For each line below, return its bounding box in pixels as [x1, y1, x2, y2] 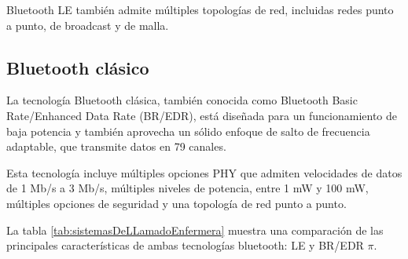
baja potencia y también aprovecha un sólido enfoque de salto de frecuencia [6, 122, 370, 139]
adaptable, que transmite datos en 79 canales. [6, 138, 226, 155]
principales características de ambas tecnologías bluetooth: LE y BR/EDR [6, 237, 364, 254]
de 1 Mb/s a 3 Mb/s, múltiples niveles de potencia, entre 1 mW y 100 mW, [6, 180, 369, 196]
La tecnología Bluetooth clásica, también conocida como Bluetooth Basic [6, 92, 358, 108]
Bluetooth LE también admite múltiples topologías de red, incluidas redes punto [6, 2, 394, 17]
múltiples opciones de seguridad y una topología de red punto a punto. [6, 195, 347, 211]
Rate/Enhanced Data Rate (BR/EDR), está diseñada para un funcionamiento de [6, 107, 398, 123]
